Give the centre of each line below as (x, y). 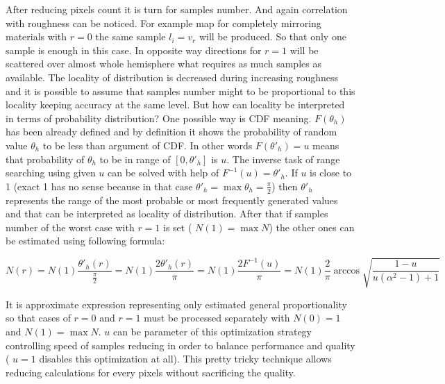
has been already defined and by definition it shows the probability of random (171, 132)
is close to (331, 173)
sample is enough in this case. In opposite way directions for (134, 50)
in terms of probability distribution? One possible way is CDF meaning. (159, 118)
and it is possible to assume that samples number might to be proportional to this (180, 91)
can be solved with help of (163, 173)
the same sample (131, 36)
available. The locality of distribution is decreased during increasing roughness (172, 77)
